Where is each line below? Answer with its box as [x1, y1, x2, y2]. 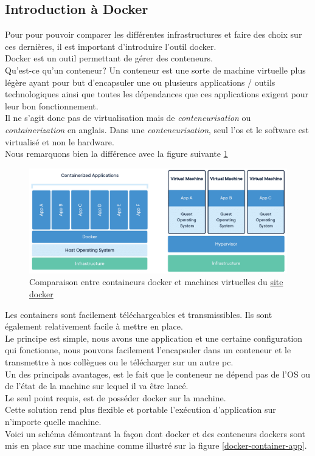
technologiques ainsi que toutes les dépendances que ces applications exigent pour [5, 88, 309, 100]
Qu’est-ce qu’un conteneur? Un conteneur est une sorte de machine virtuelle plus [5, 63, 306, 76]
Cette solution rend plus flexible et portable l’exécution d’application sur [5, 403, 276, 416]
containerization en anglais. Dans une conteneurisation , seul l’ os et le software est [5, 123, 309, 136]
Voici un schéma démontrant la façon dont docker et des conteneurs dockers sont [5, 427, 305, 440]
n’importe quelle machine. [5, 415, 102, 427]
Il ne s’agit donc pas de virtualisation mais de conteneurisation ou [5, 111, 251, 124]
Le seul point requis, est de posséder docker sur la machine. [5, 391, 226, 404]
